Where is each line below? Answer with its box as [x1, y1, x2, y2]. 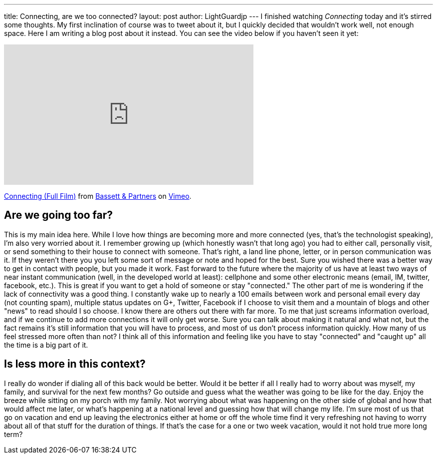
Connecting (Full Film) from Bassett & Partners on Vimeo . [4, 192, 192, 200]
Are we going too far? [4, 209, 113, 222]
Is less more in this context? [4, 358, 146, 371]
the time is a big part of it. [4, 340, 88, 349]
